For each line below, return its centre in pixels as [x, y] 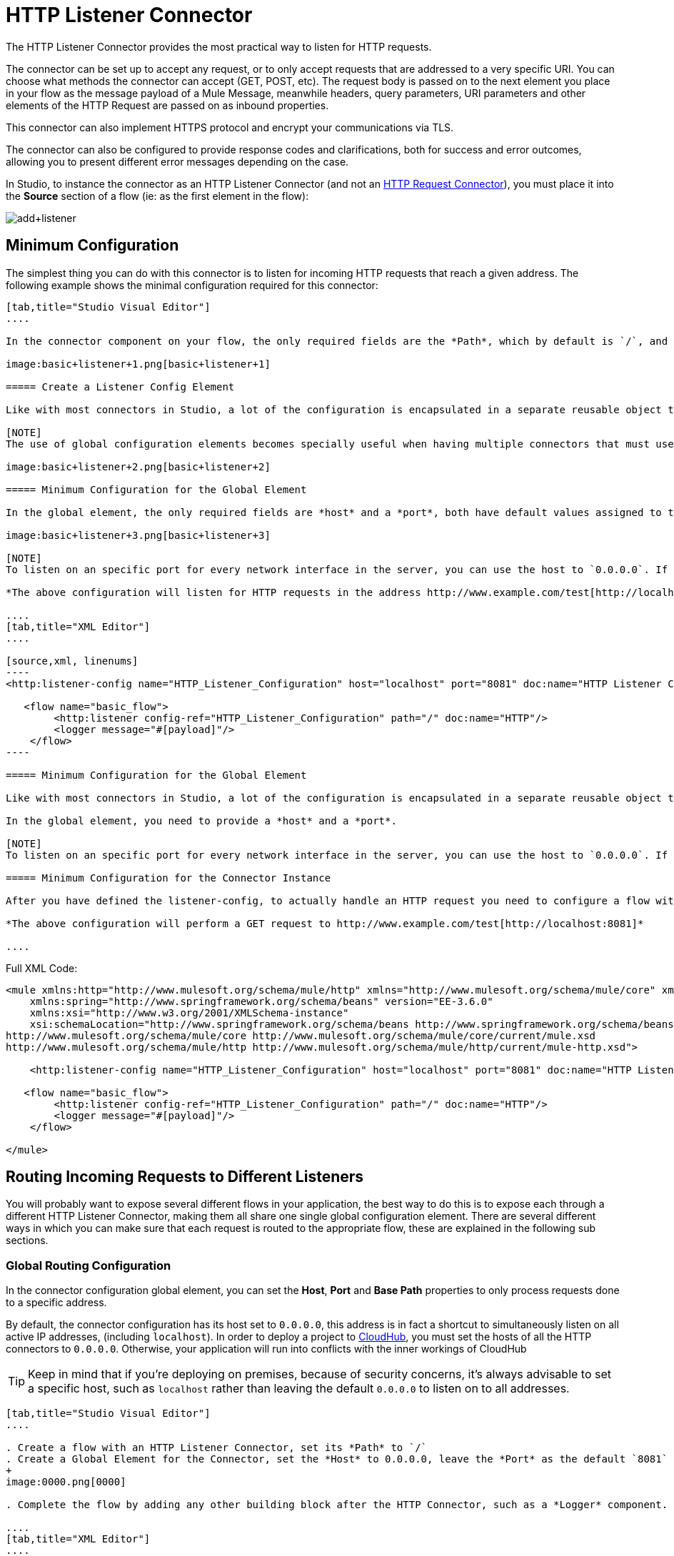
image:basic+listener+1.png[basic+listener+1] [138, 364]
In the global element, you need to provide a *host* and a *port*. [201, 820]
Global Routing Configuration [89, 1265]
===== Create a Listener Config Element [120, 387]
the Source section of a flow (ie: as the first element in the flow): [157, 196]
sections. [27, 1241]
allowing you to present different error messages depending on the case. [177, 161]
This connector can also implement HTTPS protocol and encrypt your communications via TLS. [230, 127]
